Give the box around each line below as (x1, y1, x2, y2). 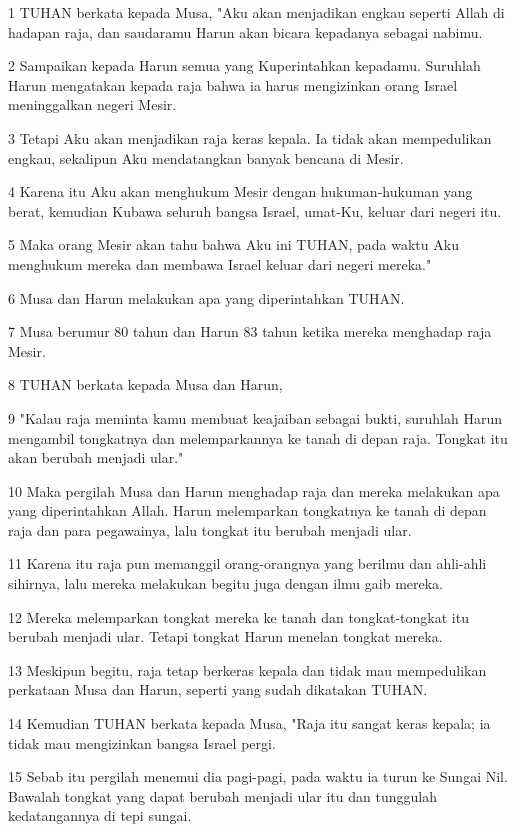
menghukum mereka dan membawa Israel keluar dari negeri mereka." (8, 253, 432, 274)
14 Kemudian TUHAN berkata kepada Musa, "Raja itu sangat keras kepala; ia (8, 713, 491, 734)
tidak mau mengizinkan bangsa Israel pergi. (8, 732, 276, 753)
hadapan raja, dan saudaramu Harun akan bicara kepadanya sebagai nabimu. (8, 21, 483, 42)
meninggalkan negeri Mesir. (8, 94, 177, 115)
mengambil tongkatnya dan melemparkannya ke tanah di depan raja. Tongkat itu (8, 427, 508, 448)
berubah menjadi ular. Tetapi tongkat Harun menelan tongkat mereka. (8, 626, 443, 647)
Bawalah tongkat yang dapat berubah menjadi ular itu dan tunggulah (8, 785, 437, 806)
